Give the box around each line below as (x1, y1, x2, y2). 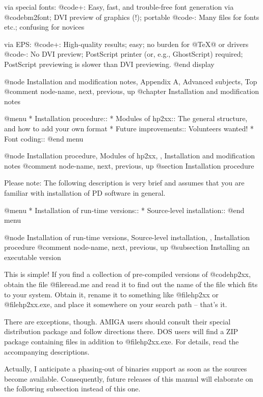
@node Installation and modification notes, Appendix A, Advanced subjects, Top (4, 76, 257, 86)
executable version (4, 251, 61, 262)
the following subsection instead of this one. (4, 383, 141, 394)
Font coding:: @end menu (4, 133, 84, 144)
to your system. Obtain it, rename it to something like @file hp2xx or (4, 289, 219, 299)
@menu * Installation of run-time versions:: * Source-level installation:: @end (4, 204, 245, 215)
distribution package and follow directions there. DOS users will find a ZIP (4, 326, 239, 337)
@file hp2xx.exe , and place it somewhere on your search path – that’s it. (4, 299, 227, 310)
